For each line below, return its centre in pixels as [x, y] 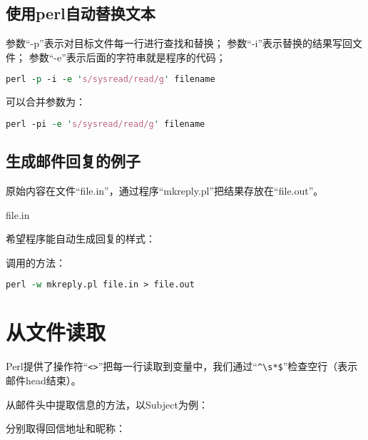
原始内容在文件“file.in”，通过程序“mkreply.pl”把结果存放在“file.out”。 [165, 190]
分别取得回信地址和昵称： [66, 428]
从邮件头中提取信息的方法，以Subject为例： [107, 404]
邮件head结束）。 [44, 380]
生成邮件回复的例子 [73, 161]
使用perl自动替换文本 [81, 13]
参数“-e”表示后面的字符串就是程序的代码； [127, 57]
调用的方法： [36, 262]
